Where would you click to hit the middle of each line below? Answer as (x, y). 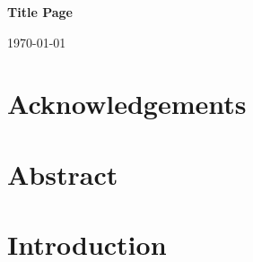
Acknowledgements (127, 104)
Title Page (40, 12)
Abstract (63, 174)
